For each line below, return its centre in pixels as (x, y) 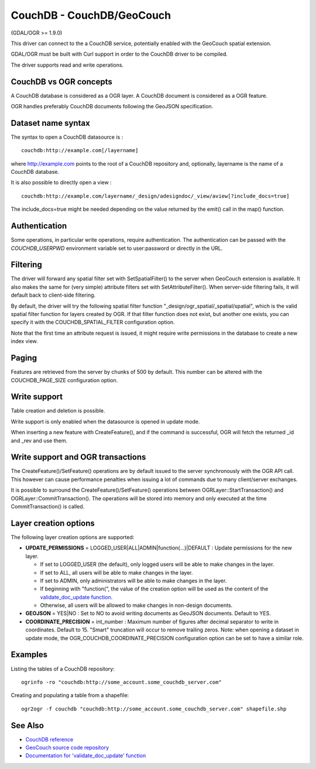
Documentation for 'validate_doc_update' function (86, 756)
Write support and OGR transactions (78, 457)
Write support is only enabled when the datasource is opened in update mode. (105, 421)
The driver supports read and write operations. (67, 65)
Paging (24, 358)
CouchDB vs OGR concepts (61, 82)
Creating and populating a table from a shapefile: (70, 695)
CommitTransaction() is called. (48, 507)
